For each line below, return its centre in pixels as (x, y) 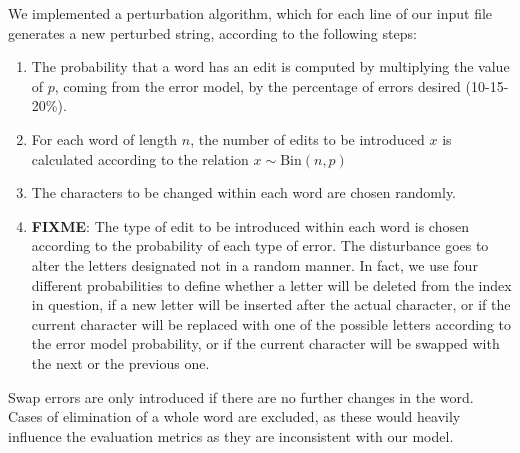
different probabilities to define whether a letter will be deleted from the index (271, 284)
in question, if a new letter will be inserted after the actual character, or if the (271, 304)
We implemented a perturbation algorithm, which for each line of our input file (250, 13)
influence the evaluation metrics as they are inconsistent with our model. (231, 435)
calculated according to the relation (140, 158)
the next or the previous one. (120, 362)
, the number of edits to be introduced (307, 138)
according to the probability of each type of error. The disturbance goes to (260, 245)
